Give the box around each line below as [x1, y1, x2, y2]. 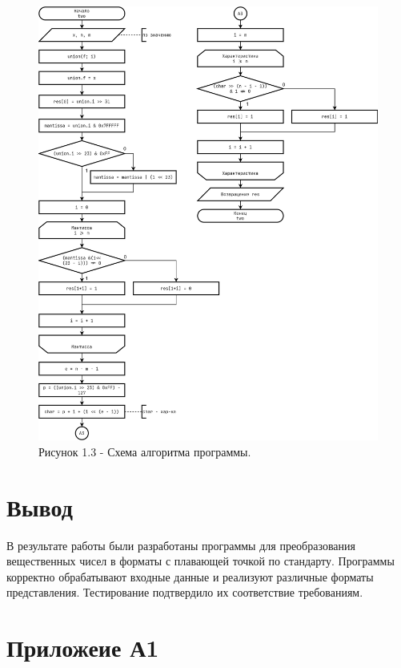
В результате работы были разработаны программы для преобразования [6, 536, 355, 553]
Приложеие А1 [6, 631, 159, 664]
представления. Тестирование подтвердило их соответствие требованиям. [6, 584, 363, 601]
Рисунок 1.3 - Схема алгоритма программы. [38, 443, 251, 460]
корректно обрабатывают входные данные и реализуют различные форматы [6, 568, 374, 585]
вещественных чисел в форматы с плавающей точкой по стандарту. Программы [6, 553, 395, 569]
